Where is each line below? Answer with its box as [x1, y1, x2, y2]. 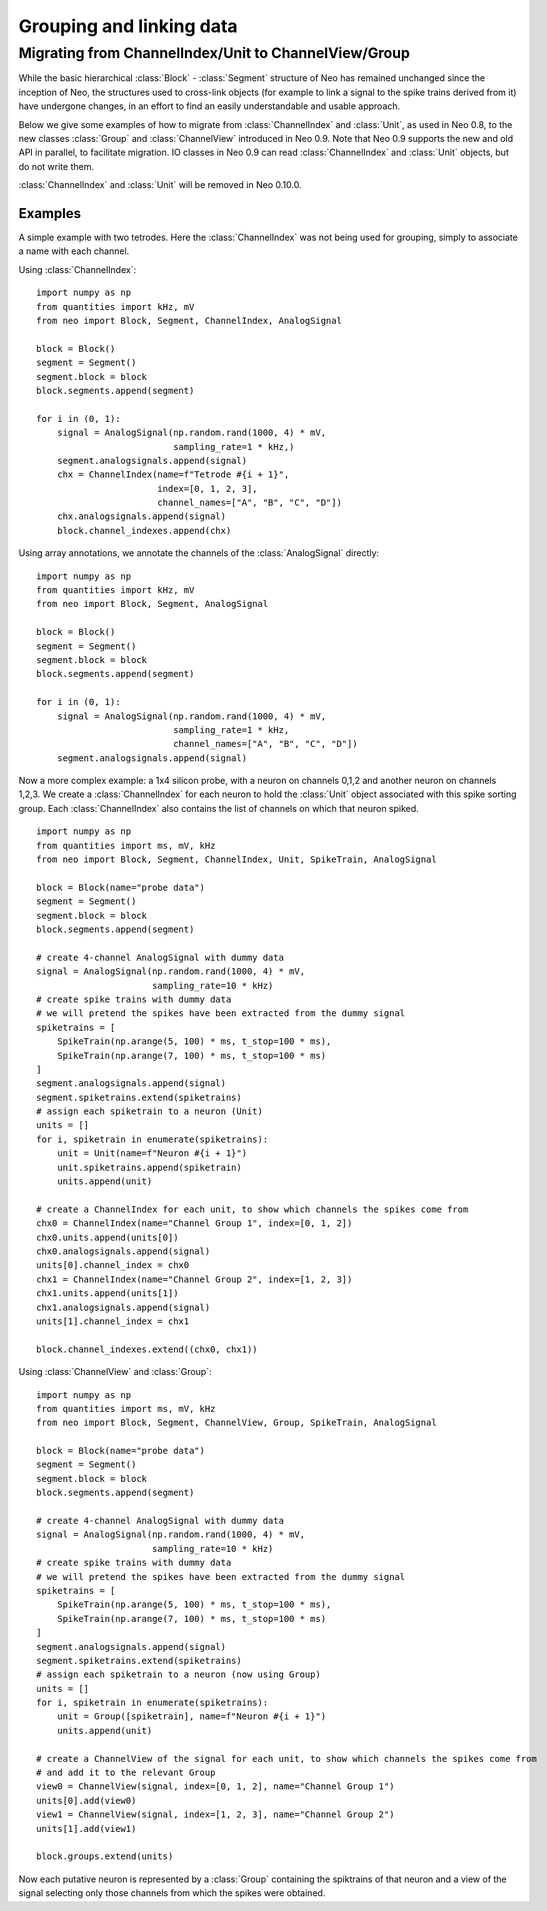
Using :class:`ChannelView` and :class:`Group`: [18, 1366, 212, 1378]
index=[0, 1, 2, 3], [156, 483, 259, 494]
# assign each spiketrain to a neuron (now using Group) [36, 1669, 322, 1680]
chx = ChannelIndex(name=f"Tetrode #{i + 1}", [56, 469, 290, 480]
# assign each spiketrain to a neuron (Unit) [36, 1106, 264, 1117]
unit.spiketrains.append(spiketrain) [56, 1161, 242, 1173]
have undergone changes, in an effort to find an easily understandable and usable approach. [18, 100, 401, 112]
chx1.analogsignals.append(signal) [36, 1301, 211, 1313]
